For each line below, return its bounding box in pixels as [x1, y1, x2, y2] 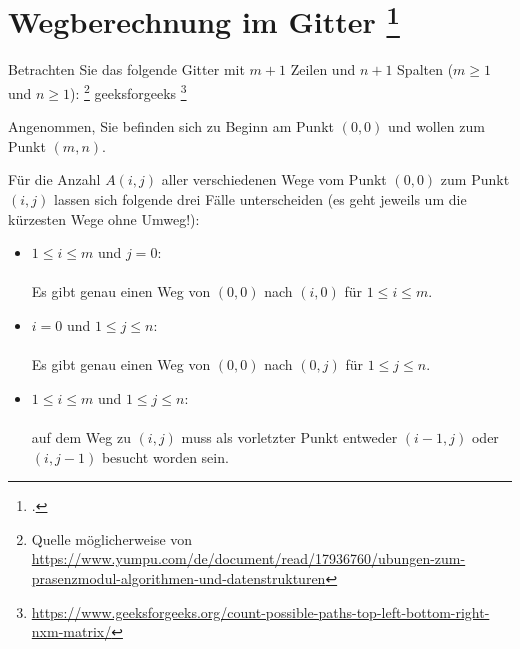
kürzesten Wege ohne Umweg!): [8, 208, 200, 229]
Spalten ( [397, 59, 454, 80]
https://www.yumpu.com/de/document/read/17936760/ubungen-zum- [31, 548, 466, 569]
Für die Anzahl [8, 169, 101, 190]
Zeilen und [290, 59, 356, 80]
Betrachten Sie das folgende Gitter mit [8, 59, 245, 80]
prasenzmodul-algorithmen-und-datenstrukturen [31, 567, 326, 588]
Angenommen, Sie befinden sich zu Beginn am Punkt [8, 116, 334, 137]
